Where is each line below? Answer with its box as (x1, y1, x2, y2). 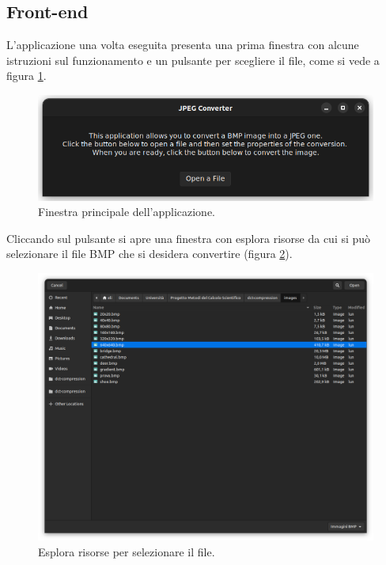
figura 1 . (6, 67, 47, 84)
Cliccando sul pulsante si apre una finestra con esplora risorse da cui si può (6, 229, 371, 246)
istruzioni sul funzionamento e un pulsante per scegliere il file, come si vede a (6, 51, 380, 68)
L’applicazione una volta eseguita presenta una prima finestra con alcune (6, 36, 359, 53)
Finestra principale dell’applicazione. (38, 203, 215, 220)
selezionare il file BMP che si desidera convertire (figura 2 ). (6, 245, 293, 262)
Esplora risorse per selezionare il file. (38, 543, 215, 559)
